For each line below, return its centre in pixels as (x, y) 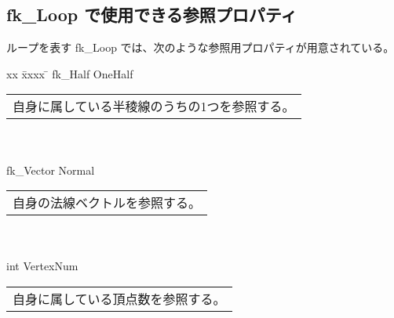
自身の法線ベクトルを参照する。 (107, 203)
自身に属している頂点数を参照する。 (119, 298)
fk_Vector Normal (51, 170)
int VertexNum (42, 266)
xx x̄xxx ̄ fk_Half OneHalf (70, 73)
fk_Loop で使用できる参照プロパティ (152, 14)
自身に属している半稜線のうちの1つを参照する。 (154, 107)
